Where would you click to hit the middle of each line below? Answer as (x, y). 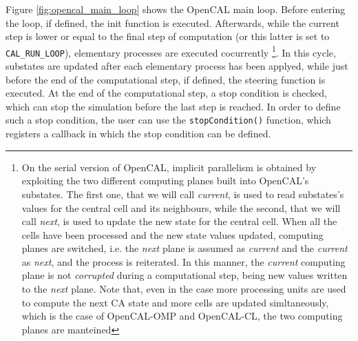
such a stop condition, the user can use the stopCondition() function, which (168, 120)
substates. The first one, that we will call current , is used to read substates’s (183, 194)
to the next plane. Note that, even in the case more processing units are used (184, 289)
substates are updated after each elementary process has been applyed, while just (177, 66)
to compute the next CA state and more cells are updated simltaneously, (175, 302)
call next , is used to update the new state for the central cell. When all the (179, 221)
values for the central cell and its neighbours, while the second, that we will (181, 207)
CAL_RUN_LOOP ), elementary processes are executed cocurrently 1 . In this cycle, (171, 51)
